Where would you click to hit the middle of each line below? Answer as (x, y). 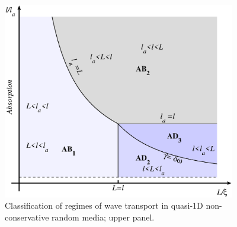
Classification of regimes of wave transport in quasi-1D (104, 205)
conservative (27, 217)
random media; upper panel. (103, 217)
